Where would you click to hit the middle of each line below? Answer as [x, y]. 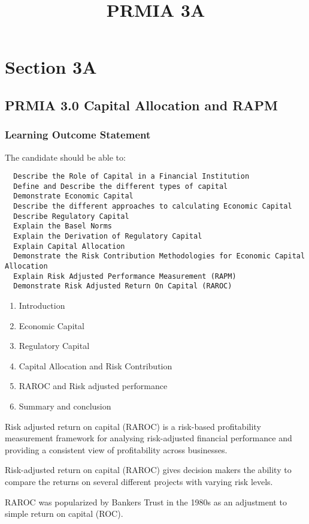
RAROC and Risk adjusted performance [93, 386]
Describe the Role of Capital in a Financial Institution [131, 177]
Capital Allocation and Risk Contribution [96, 365]
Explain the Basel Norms [63, 226]
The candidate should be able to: [65, 157]
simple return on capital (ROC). [64, 514]
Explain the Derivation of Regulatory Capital [108, 237]
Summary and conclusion [65, 406]
